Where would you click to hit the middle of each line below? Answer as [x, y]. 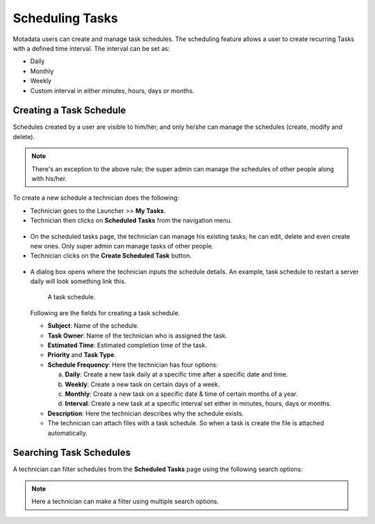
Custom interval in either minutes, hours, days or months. [112, 90]
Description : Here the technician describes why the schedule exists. [146, 413]
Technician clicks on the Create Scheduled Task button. [111, 256]
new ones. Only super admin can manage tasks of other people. [122, 246]
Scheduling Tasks [65, 18]
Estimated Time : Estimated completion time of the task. [127, 345]
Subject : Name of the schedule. [93, 326]
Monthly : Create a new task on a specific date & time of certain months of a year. [181, 394]
